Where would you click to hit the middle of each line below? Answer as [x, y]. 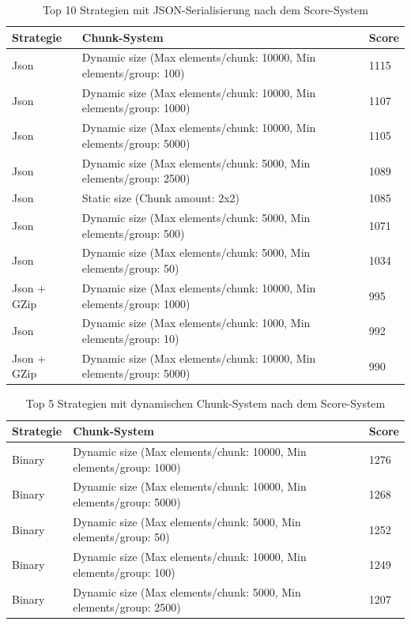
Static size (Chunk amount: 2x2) [161, 198]
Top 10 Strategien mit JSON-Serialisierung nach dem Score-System [205, 9]
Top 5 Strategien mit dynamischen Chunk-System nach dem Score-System [205, 403]
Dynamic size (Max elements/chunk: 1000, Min [196, 323]
